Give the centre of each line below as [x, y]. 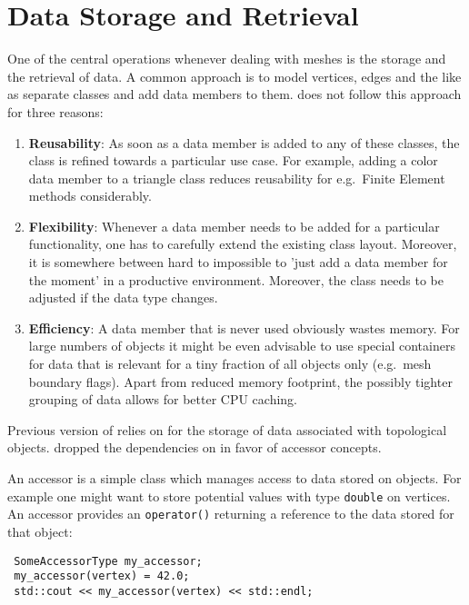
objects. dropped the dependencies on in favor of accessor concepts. [195, 447]
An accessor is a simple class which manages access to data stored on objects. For [234, 478]
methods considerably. [90, 196]
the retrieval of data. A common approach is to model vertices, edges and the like [234, 76]
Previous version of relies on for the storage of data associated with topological [227, 429]
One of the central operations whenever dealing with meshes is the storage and [227, 59]
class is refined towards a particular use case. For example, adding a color [233, 160]
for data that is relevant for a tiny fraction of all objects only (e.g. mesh [230, 364]
